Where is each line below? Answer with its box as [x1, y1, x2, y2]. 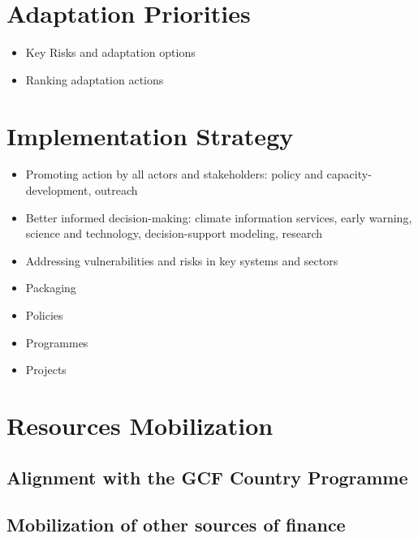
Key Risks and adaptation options [25, 44, 196, 61]
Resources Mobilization [6, 408, 274, 441]
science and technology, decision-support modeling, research [25, 225, 322, 242]
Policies [25, 307, 63, 323]
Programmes [25, 334, 88, 351]
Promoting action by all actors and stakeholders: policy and [25, 166, 323, 183]
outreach [94, 182, 138, 199]
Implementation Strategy [6, 118, 294, 152]
